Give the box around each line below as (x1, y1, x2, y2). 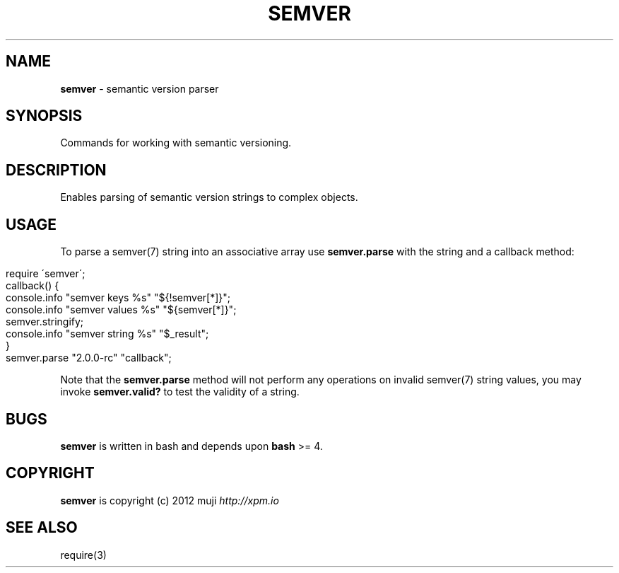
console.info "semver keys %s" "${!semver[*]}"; (6, 291, 231, 304)
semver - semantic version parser (60, 82, 219, 95)
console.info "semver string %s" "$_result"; (6, 328, 209, 340)
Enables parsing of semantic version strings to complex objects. (60, 191, 358, 204)
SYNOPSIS (6, 107, 83, 125)
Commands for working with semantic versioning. (60, 137, 292, 149)
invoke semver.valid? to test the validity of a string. (60, 386, 300, 398)
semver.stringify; (6, 316, 84, 328)
